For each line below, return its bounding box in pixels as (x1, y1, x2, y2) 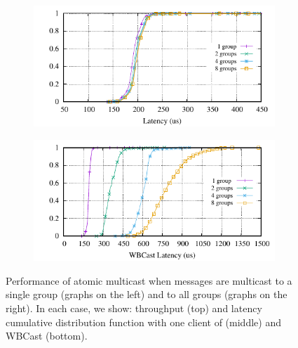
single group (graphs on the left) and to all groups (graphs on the (6, 287, 287, 302)
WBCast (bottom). (6, 328, 88, 343)
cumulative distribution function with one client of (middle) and (6, 314, 281, 329)
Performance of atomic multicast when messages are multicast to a (6, 273, 292, 288)
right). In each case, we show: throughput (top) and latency (6, 301, 262, 315)
